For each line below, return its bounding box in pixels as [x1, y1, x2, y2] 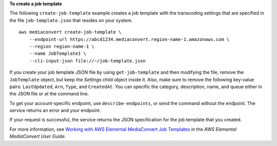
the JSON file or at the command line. [9, 91, 89, 97]
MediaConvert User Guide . [9, 133, 66, 139]
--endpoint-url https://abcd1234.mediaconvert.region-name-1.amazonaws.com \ [29, 36, 230, 42]
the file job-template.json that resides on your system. [9, 17, 133, 23]
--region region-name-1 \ [29, 44, 95, 49]
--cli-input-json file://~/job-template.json [29, 58, 146, 64]
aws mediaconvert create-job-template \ [18, 29, 122, 35]
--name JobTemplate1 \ [29, 51, 87, 56]
